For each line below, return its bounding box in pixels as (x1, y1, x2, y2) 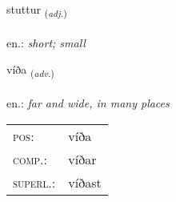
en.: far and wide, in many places (6, 95, 170, 111)
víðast (68, 172, 102, 192)
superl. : (13, 172, 56, 192)
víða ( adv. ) (6, 61, 54, 80)
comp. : (13, 149, 47, 168)
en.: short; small (6, 34, 86, 50)
